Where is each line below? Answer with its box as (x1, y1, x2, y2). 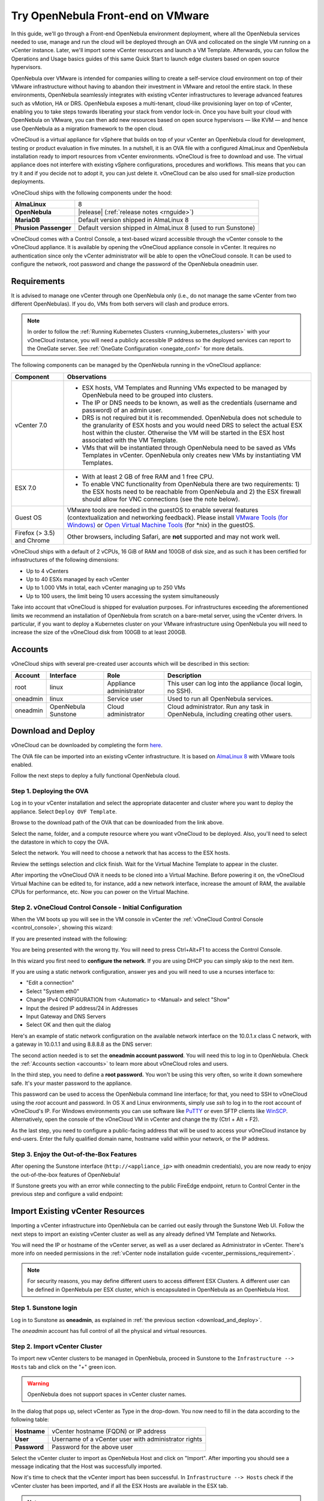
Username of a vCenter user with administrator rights (52, 1435, 202, 1443)
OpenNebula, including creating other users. (167, 710, 293, 718)
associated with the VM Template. (82, 436, 178, 444)
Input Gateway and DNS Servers (26, 1012, 106, 1020)
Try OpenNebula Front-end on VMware (11, 9, 209, 22)
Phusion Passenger (14, 223, 71, 232)
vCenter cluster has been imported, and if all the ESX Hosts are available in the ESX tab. (11, 1482, 228, 1489)
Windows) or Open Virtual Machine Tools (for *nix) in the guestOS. (67, 521, 255, 529)
